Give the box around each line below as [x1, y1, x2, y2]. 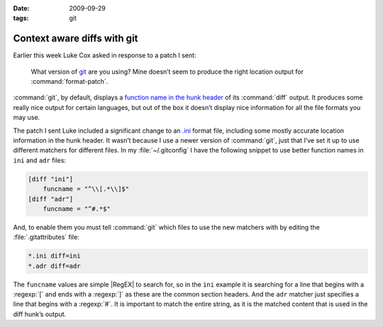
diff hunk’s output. [13, 309, 67, 318]
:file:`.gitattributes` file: [13, 233, 79, 241]
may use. [13, 113, 40, 122]
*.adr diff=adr [28, 262, 81, 270]
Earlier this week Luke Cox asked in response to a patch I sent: [13, 51, 196, 60]
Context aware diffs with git [13, 33, 138, 45]
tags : [13, 14, 29, 23]
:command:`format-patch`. [30, 77, 109, 86]
